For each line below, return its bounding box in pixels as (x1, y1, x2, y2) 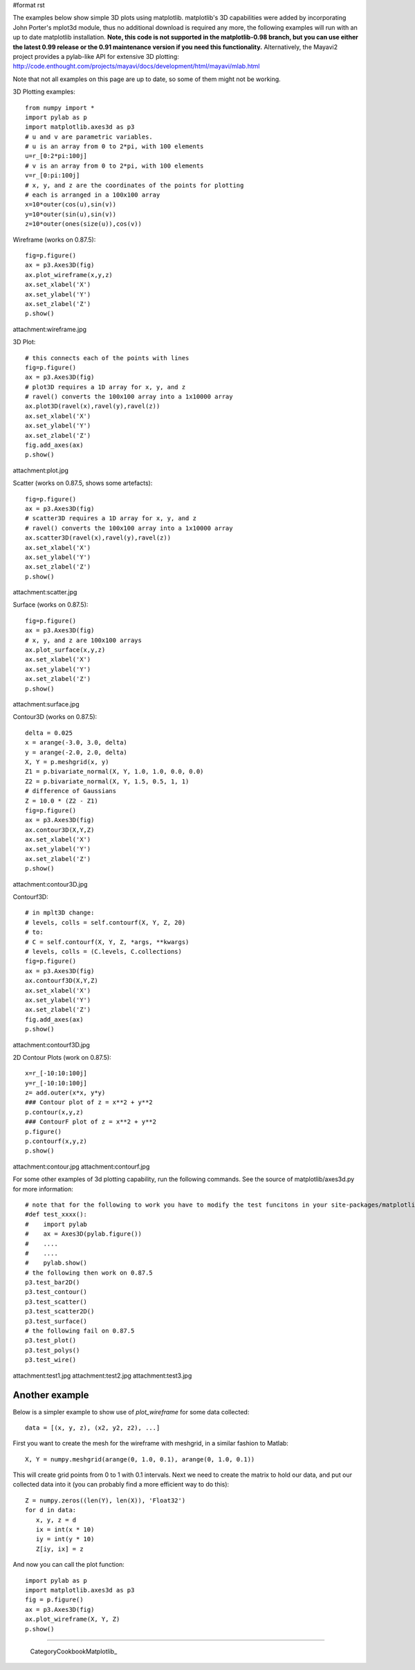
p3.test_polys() (25, 1346, 80, 1354)
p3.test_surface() (25, 1317, 88, 1325)
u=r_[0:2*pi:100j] (25, 152, 88, 160)
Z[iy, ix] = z (35, 1545, 84, 1553)
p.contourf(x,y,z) (25, 1137, 88, 1146)
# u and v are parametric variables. (25, 132, 154, 141)
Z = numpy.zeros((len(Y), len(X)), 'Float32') (25, 1496, 186, 1504)
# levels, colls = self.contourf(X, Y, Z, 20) (25, 918, 186, 926)
